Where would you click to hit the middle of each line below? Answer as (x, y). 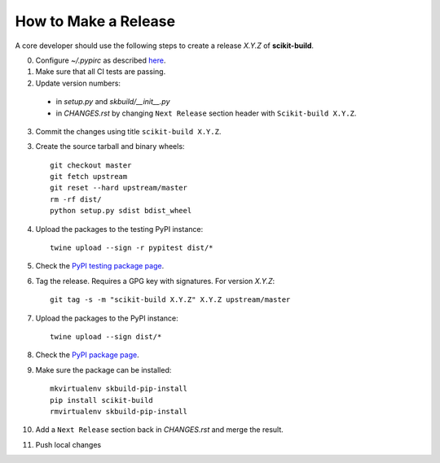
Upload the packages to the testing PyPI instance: (119, 229)
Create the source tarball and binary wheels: (110, 146)
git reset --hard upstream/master (119, 188)
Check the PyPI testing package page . (100, 266)
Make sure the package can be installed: (103, 369)
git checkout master (91, 165)
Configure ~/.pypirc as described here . (101, 60)
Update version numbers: (78, 83)
